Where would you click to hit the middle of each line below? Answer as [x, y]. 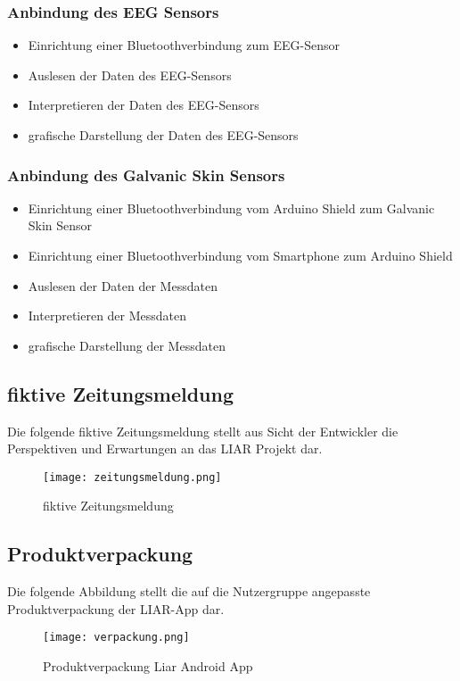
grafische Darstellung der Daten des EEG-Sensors [163, 135]
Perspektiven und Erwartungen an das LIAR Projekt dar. [165, 448]
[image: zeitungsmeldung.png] [132, 477]
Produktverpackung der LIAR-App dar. [116, 608]
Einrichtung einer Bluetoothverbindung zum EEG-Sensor [184, 45]
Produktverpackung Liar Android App [148, 666]
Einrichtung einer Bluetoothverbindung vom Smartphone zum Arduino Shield [240, 255]
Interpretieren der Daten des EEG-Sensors [144, 105]
